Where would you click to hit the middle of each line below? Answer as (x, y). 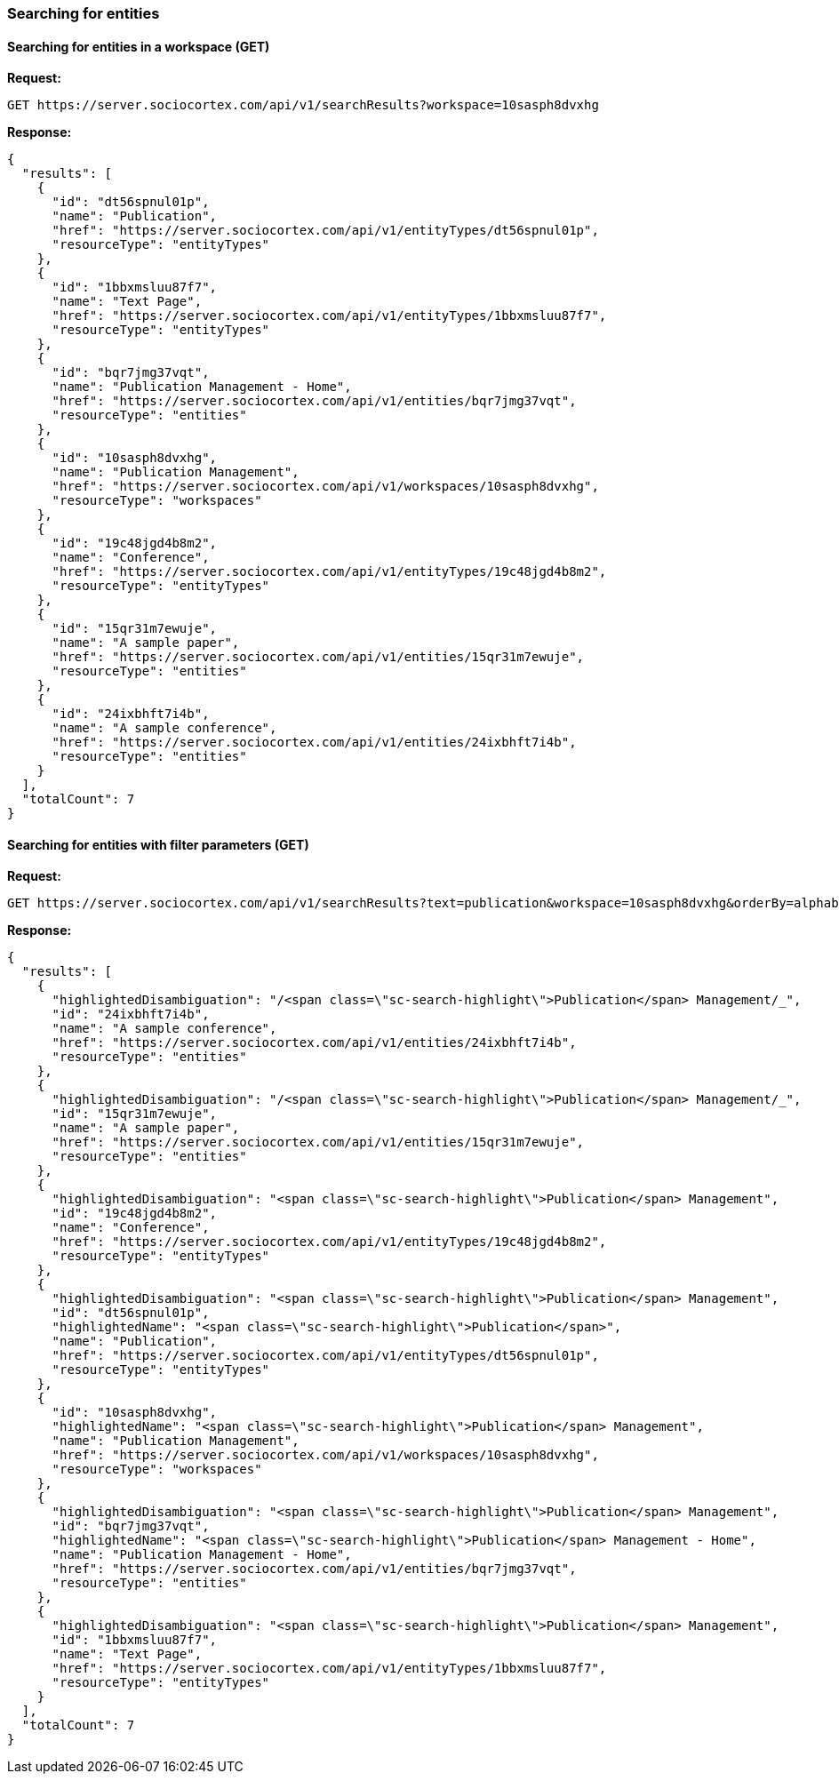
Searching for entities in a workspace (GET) (139, 46)
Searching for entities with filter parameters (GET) (158, 844)
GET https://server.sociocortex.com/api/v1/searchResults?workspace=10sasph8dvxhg (303, 105)
